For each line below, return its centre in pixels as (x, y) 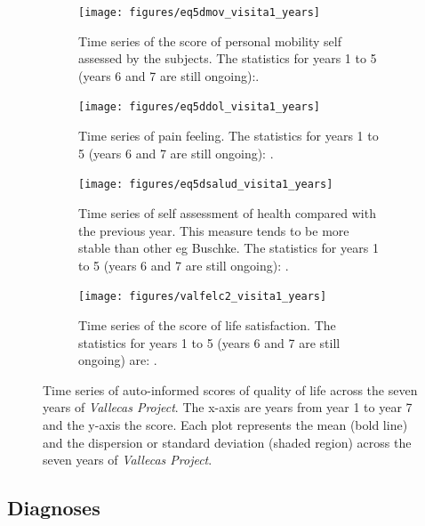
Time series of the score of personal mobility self (210, 40)
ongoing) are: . (118, 360)
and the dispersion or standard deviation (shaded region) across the (227, 442)
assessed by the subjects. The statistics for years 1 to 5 (228, 58)
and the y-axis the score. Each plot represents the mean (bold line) (225, 424)
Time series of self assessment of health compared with (227, 212)
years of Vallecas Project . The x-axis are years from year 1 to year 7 (228, 407)
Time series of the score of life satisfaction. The (207, 324)
